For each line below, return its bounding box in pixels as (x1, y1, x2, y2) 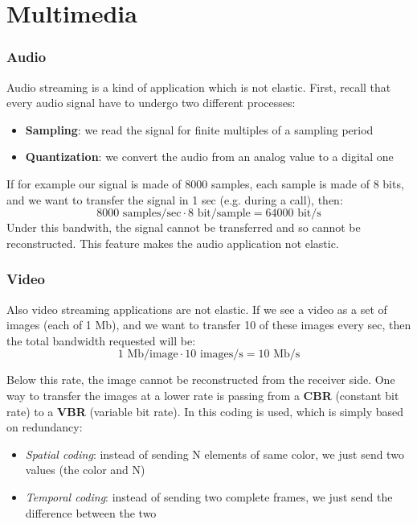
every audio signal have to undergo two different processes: (6, 94, 296, 111)
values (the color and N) (25, 461, 145, 478)
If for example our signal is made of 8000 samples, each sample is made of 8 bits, (6, 175, 404, 192)
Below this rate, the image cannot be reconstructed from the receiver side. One (6, 371, 395, 388)
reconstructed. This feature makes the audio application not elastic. (6, 234, 339, 251)
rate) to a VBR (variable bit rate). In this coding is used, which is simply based (6, 402, 403, 419)
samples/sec (122, 208, 182, 220)
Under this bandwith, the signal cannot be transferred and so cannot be (6, 219, 361, 236)
